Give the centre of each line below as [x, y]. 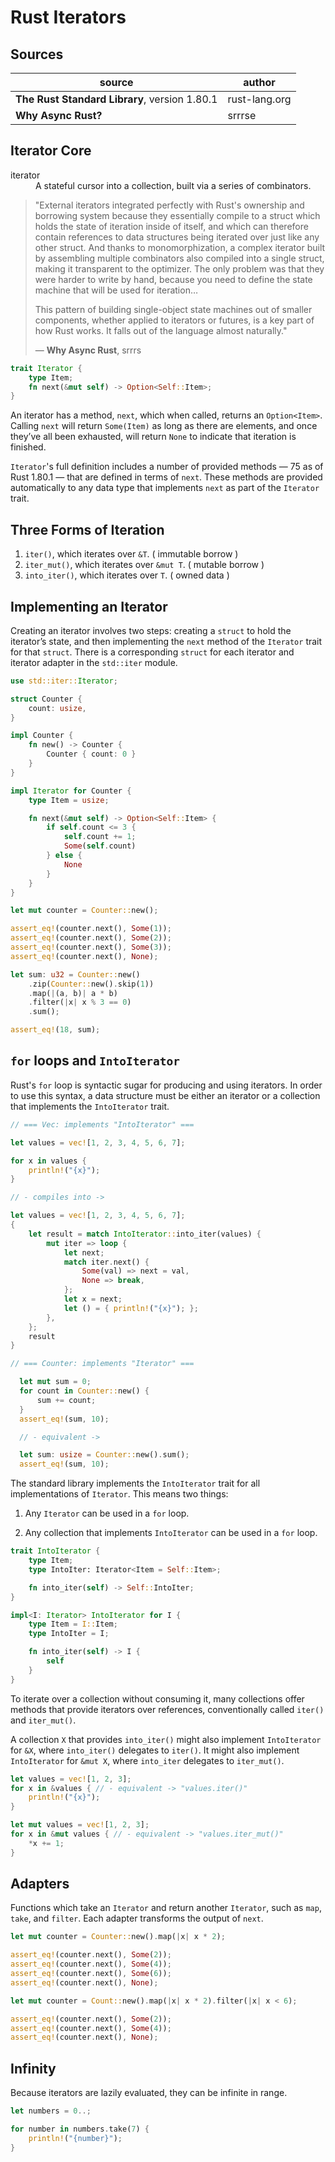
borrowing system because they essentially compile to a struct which [177, 215]
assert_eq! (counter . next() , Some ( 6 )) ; [91, 1974]
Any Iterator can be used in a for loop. [107, 1513]
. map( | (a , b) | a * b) [73, 993]
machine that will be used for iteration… [116, 290]
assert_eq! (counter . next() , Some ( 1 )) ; [91, 929]
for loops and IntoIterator [95, 1061]
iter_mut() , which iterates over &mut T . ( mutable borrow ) [144, 565]
